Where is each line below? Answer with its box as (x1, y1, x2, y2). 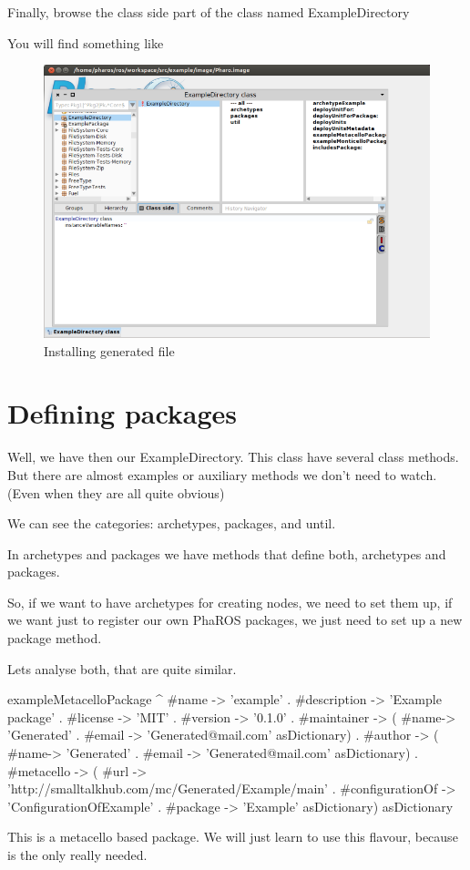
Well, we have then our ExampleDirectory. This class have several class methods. (7, 447, 459, 466)
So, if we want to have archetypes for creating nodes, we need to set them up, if (7, 592, 453, 611)
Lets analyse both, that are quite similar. (7, 659, 237, 678)
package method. (7, 629, 102, 648)
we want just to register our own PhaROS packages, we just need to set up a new (7, 610, 463, 629)
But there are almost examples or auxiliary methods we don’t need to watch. (7, 465, 437, 484)
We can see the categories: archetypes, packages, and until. (7, 514, 336, 533)
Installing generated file (44, 341, 175, 360)
